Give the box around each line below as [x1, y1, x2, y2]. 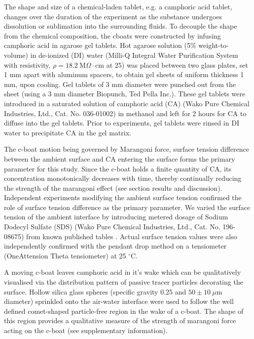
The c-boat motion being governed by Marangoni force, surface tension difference [4, 144, 249, 154]
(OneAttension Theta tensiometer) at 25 [4, 250, 126, 260]
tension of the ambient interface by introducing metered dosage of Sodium [4, 212, 228, 222]
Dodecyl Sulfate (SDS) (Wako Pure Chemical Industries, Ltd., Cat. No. [4, 221, 220, 232]
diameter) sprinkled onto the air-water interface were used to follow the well [4, 296, 234, 306]
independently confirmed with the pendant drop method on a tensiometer [4, 241, 227, 251]
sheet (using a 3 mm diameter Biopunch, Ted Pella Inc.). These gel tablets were [4, 88, 246, 99]
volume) [4, 49, 28, 60]
